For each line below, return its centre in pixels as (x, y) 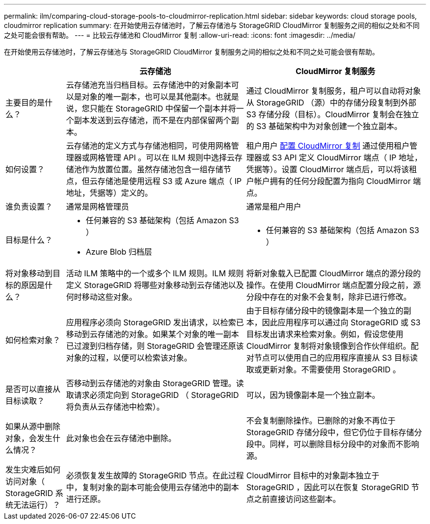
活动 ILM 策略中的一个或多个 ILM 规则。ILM (146, 273)
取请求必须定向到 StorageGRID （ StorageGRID (152, 395)
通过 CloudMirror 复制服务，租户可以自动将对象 (334, 91)
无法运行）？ (37, 505)
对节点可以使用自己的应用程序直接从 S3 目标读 (332, 358)
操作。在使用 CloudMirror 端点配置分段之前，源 (334, 285)
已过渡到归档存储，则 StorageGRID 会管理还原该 (155, 346)
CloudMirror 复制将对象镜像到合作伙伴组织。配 (332, 346)
